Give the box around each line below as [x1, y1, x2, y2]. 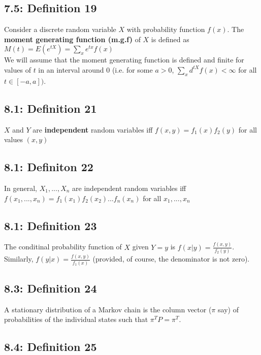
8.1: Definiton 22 [4, 159, 93, 175]
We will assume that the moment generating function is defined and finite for [4, 54, 244, 65]
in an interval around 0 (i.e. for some [38, 64, 153, 75]
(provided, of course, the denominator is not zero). [92, 253, 250, 264]
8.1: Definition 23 [4, 217, 97, 233]
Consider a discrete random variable [4, 24, 116, 35]
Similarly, [4, 253, 34, 264]
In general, [4, 182, 37, 193]
